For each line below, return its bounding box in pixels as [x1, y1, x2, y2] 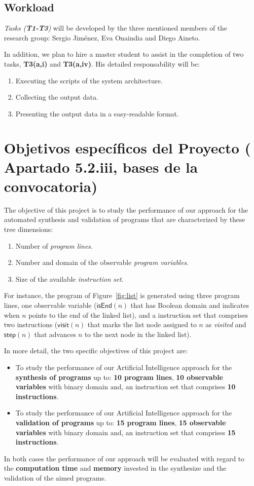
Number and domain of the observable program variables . [15, 257, 189, 267]
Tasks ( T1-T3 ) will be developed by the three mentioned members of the [4, 23, 227, 33]
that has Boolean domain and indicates [130, 300, 249, 310]
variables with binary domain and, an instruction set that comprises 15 [15, 427, 236, 437]
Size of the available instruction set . [15, 273, 124, 284]
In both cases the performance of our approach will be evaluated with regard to [4, 453, 245, 463]
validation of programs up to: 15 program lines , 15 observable [15, 417, 226, 427]
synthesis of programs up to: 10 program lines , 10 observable [15, 372, 223, 382]
